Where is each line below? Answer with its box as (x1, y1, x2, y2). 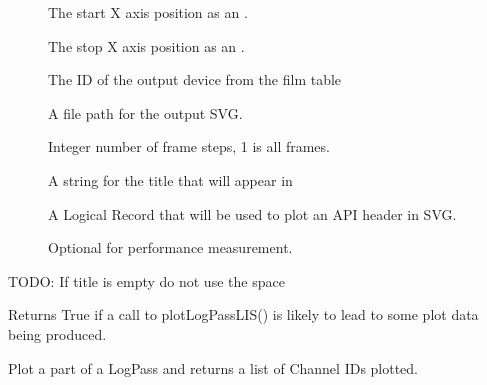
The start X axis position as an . (48, 2, 248, 22)
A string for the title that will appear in (48, 169, 293, 190)
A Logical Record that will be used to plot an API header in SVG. (48, 203, 457, 224)
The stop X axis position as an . (48, 35, 245, 56)
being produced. (8, 323, 107, 344)
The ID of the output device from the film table (48, 69, 342, 90)
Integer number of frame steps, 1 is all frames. (48, 136, 330, 157)
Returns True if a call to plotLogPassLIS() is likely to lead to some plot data (8, 304, 479, 325)
